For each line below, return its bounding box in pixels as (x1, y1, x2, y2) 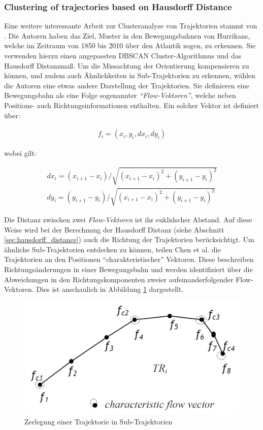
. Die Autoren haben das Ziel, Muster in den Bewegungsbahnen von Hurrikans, (4, 30, 250, 41)
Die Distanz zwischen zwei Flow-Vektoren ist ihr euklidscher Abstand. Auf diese (4, 214, 252, 224)
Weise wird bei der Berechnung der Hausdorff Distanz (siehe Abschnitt (4, 224, 224, 235)
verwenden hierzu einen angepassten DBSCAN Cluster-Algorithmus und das (4, 50, 242, 60)
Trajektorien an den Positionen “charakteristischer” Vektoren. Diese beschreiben (4, 254, 254, 264)
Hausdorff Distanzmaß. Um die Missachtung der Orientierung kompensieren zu (4, 60, 249, 71)
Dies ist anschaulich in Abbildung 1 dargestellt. (36, 284, 184, 294)
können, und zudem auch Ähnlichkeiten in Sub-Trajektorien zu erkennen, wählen (4, 70, 255, 81)
